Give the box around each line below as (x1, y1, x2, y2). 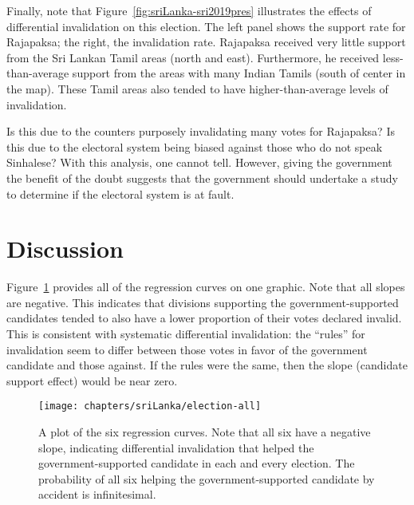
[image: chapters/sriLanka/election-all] (38, 400, 262, 412)
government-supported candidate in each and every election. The (38, 455, 355, 471)
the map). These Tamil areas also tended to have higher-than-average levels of (6, 80, 388, 97)
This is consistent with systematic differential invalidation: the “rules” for (6, 325, 365, 342)
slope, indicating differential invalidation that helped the (38, 439, 314, 456)
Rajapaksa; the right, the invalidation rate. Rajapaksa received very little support (6, 34, 406, 50)
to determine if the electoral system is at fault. (6, 185, 235, 202)
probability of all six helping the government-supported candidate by (38, 470, 375, 487)
